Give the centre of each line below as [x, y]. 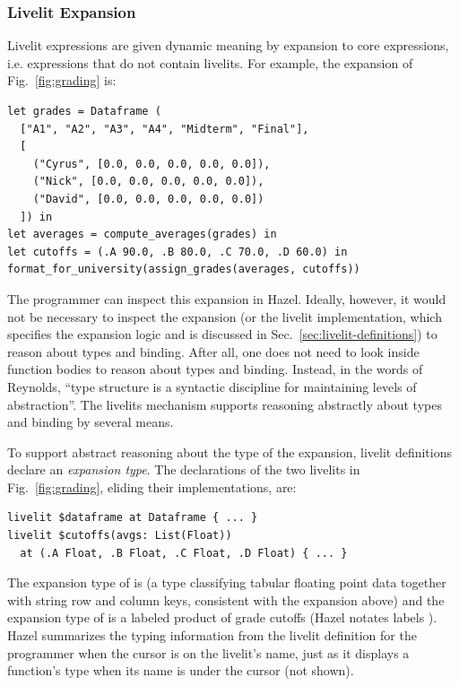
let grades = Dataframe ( [84, 111]
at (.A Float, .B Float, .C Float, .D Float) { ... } [184, 553]
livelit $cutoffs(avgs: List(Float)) [120, 536]
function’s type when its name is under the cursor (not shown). [181, 670]
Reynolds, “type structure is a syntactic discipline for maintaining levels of [212, 386]
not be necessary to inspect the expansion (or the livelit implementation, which [225, 316]
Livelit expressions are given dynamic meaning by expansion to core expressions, [228, 45]
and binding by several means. [91, 422]
